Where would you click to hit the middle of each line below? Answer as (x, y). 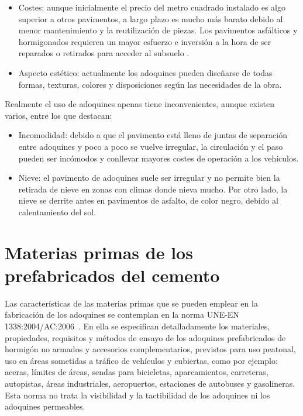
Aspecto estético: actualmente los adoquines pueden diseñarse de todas (145, 72)
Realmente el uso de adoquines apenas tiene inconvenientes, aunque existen (140, 104)
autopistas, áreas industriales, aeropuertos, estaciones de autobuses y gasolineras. (150, 383)
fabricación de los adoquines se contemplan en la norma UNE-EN (122, 314)
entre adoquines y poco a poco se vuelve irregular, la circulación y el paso (151, 146)
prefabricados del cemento (112, 275)
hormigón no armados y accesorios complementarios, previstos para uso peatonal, (150, 349)
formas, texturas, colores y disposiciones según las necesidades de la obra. (150, 84)
